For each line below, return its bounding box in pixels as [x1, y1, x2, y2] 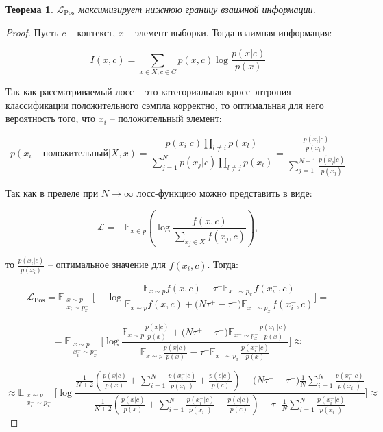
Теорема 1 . [5, 2, 53, 16]
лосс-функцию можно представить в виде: [136, 185, 312, 200]
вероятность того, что [5, 111, 96, 125]
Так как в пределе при [5, 185, 99, 200]
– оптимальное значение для [47, 257, 166, 272]
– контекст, [69, 25, 116, 39]
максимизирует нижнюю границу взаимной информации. [78, 2, 316, 16]
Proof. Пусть [5, 25, 59, 39]
